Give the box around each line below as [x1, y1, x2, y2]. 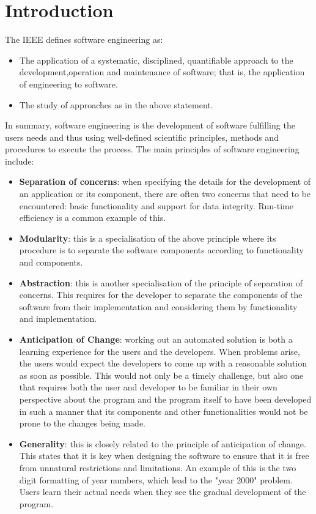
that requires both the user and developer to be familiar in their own [19, 381, 277, 393]
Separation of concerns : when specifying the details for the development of [19, 175, 311, 188]
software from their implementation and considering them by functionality [19, 300, 298, 313]
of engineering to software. [19, 77, 118, 90]
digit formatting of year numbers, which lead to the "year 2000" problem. [19, 473, 293, 486]
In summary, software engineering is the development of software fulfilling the [5, 119, 295, 132]
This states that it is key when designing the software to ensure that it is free [19, 449, 309, 462]
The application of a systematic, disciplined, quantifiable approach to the [19, 53, 293, 66]
